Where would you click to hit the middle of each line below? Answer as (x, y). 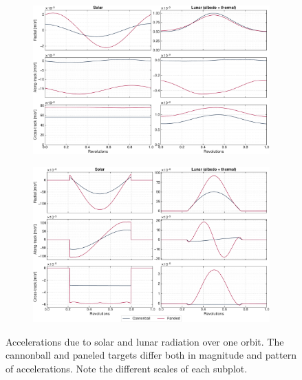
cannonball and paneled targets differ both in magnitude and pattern (151, 355)
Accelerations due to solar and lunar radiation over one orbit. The (145, 341)
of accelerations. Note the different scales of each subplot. (127, 368)
